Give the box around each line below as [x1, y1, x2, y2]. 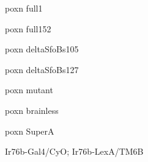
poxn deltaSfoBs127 [5, 63, 79, 76]
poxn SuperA [5, 124, 54, 137]
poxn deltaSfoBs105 [5, 43, 79, 55]
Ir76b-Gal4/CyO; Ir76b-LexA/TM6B [5, 145, 144, 158]
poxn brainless [5, 104, 59, 116]
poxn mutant [5, 83, 53, 96]
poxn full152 [5, 22, 51, 35]
